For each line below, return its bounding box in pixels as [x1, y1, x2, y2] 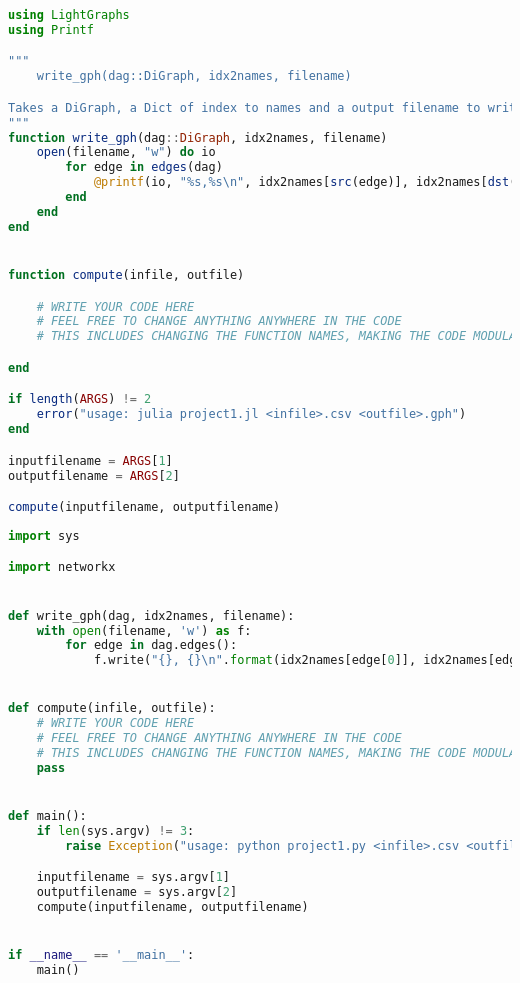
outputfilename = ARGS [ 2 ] [8, 468, 180, 483]
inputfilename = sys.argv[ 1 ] [36, 870, 230, 885]
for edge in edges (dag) [65, 160, 223, 175]
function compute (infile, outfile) [8, 268, 245, 282]
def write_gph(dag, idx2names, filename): [8, 608, 295, 623]
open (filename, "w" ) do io [36, 145, 216, 160]
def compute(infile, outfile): [8, 701, 216, 716]
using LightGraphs [8, 8, 130, 22]
